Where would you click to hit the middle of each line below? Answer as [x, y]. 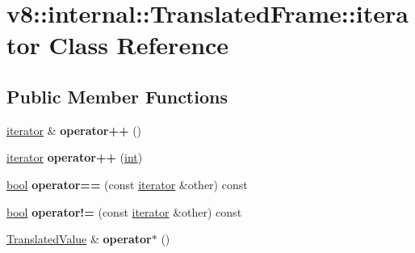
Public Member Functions [117, 96]
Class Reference [139, 45]
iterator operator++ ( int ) [75, 157]
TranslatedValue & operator [79, 239]
